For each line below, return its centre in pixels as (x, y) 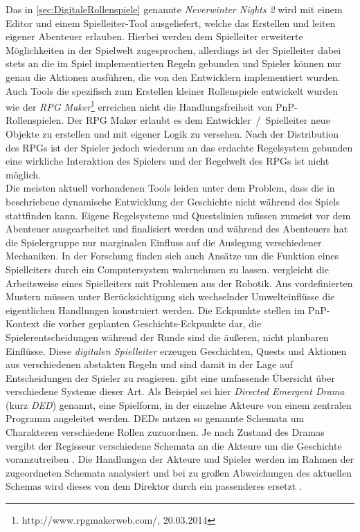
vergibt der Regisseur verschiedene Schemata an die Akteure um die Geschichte (174, 445)
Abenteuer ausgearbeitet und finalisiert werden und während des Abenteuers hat (177, 229)
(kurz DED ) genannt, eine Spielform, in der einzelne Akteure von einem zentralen (179, 404)
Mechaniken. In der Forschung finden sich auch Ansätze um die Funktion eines (172, 256)
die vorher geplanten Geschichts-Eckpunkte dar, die (152, 323)
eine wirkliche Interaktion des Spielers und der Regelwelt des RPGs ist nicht (168, 161)
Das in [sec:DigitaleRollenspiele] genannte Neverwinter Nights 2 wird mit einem (174, 9)
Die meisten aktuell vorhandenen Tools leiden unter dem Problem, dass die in (170, 188)
